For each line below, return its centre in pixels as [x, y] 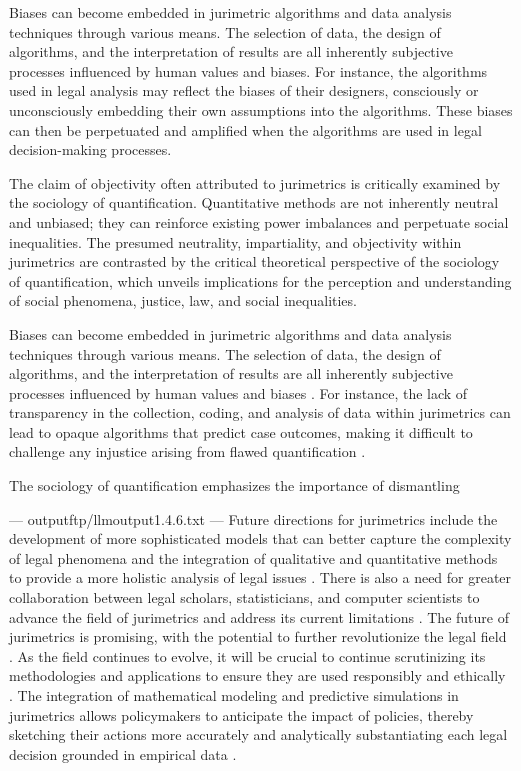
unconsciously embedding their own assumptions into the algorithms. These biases [261, 109]
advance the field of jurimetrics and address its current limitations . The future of [259, 616]
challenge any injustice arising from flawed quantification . [187, 451]
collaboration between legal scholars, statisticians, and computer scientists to [244, 597]
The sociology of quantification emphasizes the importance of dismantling [234, 485]
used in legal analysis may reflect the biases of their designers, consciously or [244, 90]
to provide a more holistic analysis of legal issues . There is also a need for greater [260, 577]
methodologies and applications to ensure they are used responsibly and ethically [257, 675]
